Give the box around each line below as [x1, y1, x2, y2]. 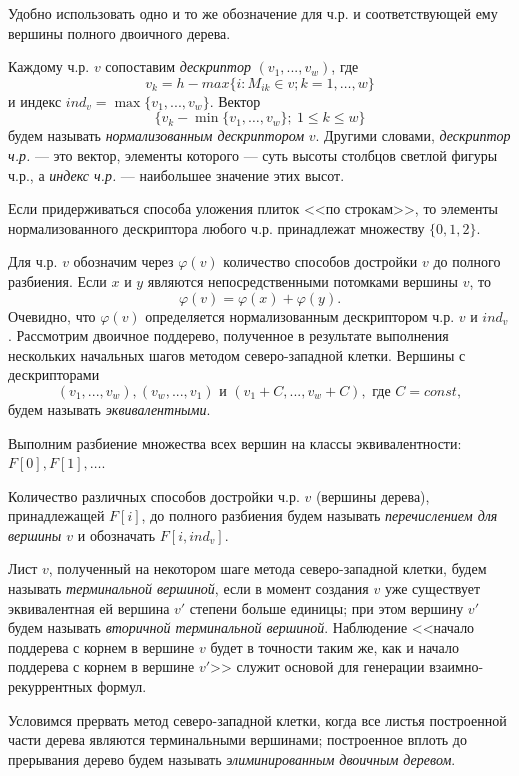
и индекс [8, 90, 62, 111]
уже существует [384, 578, 481, 599]
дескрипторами [8, 364, 100, 385]
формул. [97, 676, 147, 697]
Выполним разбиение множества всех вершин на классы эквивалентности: [8, 432, 462, 453]
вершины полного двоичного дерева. [8, 22, 231, 43]
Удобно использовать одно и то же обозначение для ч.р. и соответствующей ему [8, 3, 498, 23]
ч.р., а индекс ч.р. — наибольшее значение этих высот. [8, 164, 345, 185]
